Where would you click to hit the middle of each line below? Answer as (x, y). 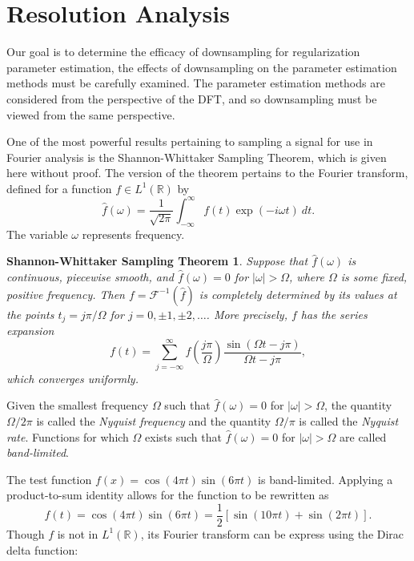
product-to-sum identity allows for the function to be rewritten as (168, 495)
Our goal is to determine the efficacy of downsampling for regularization (183, 52)
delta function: (42, 549)
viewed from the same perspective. (91, 114)
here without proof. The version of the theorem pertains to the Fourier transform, (207, 173)
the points (30, 314)
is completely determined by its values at (298, 294)
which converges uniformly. (72, 378)
